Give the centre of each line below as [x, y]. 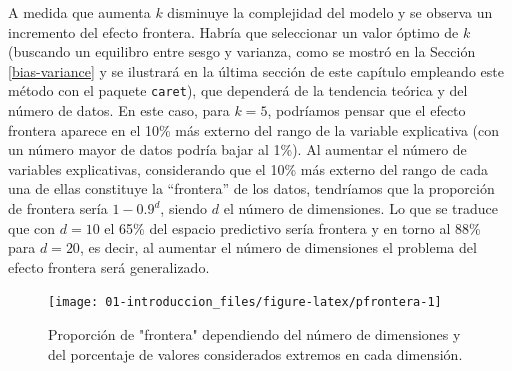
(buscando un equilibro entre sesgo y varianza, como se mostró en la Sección [242, 51]
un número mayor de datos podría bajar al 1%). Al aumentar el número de [237, 149]
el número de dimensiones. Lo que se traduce [360, 208]
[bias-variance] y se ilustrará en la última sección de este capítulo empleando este [256, 70]
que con [32, 227]
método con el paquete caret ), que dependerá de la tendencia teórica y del [238, 90]
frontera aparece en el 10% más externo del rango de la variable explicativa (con [254, 129]
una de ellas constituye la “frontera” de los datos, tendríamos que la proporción [251, 188]
